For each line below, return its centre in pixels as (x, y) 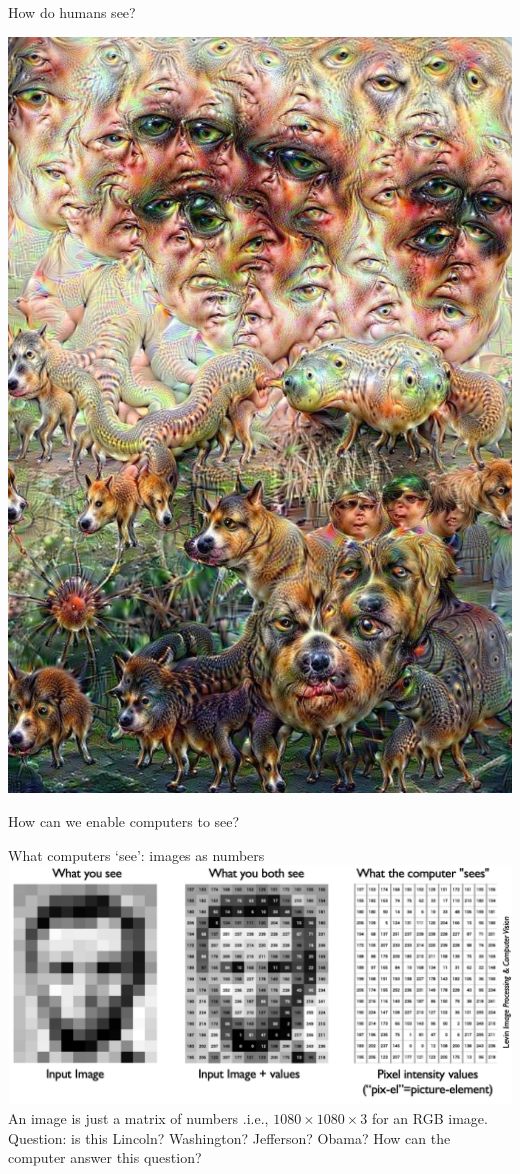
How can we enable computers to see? (124, 820)
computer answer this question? (105, 1157)
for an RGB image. (429, 1117)
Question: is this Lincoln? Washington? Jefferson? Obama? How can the (229, 1137)
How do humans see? (72, 12)
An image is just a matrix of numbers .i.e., (138, 1117)
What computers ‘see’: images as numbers (136, 854)
